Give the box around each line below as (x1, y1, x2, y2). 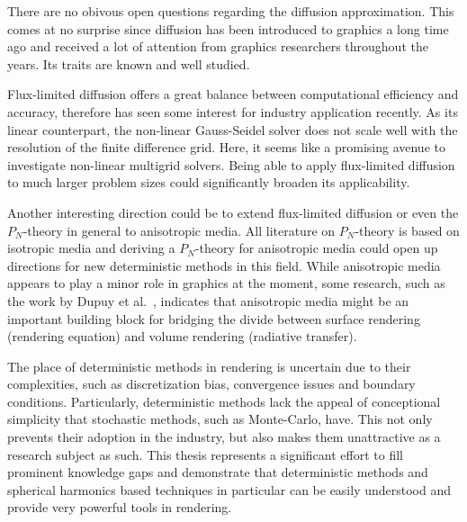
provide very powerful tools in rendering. (7, 498, 232, 517)
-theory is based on (355, 220, 460, 239)
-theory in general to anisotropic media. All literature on (22, 220, 336, 239)
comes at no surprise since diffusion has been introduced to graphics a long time (7, 19, 449, 38)
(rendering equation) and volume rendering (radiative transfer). (7, 327, 357, 346)
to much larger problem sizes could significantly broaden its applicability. (7, 173, 410, 192)
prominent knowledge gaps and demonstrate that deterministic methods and (7, 463, 428, 481)
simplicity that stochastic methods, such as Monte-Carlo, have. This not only (7, 409, 433, 428)
